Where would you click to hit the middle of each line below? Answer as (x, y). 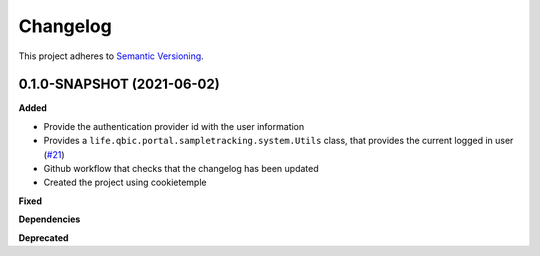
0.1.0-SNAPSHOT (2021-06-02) (119, 84)
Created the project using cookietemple (125, 182)
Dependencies (49, 219)
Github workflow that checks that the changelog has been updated (181, 169)
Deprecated (43, 237)
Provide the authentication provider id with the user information (174, 126)
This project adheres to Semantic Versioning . (111, 56)
